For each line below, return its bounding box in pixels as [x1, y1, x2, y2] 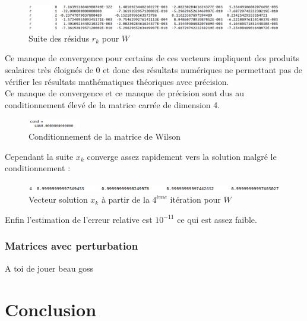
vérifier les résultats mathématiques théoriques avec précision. [5, 75, 229, 87]
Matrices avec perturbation [5, 238, 138, 253]
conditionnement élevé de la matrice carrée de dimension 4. [5, 98, 220, 111]
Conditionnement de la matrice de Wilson [29, 130, 181, 142]
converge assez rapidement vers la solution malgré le [87, 150, 277, 162]
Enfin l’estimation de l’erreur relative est [5, 213, 153, 225]
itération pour [170, 193, 221, 206]
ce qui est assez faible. [177, 213, 257, 225]
